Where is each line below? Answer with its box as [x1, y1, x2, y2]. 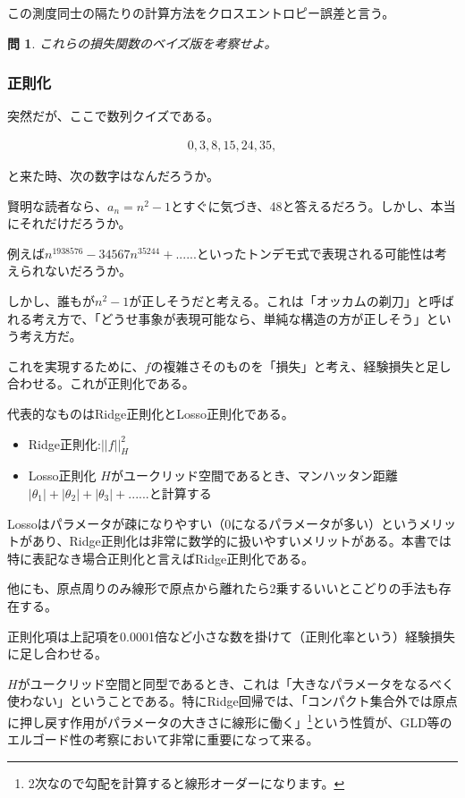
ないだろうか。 [44, 261, 131, 280]
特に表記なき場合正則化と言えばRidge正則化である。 [7, 548, 315, 567]
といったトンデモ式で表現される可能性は [196, 243, 435, 262]
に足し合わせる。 [7, 644, 107, 663]
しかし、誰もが [7, 292, 95, 310]
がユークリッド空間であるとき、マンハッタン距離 [110, 466, 398, 485]
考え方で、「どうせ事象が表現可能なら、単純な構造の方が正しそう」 [31, 309, 427, 327]
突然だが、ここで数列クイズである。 [7, 106, 220, 125]
